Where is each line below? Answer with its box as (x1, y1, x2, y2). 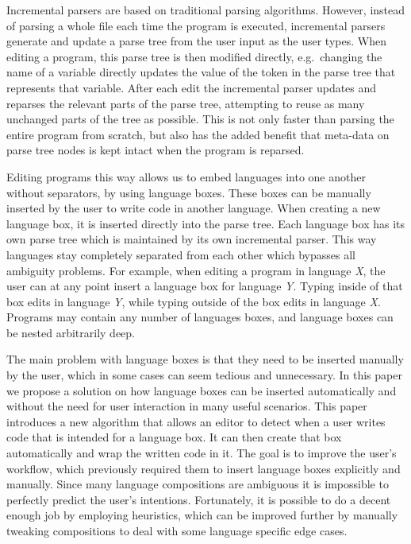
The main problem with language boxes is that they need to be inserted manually (6, 351, 404, 367)
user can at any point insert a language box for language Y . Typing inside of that (6, 278, 403, 294)
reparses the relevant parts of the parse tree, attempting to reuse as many (6, 95, 365, 111)
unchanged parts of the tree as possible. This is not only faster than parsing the (6, 111, 394, 127)
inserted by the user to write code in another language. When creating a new (6, 200, 381, 216)
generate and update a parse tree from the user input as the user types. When (6, 33, 386, 49)
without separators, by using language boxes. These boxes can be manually (6, 184, 371, 200)
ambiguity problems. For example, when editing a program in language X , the (6, 262, 386, 278)
